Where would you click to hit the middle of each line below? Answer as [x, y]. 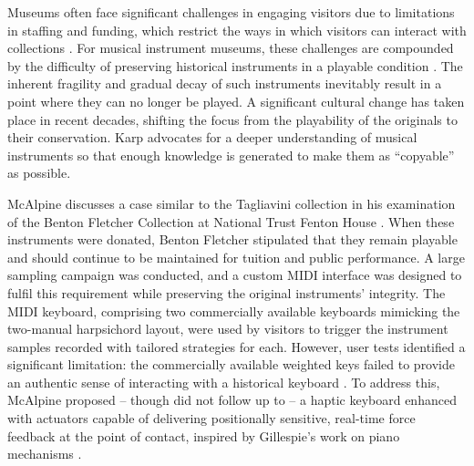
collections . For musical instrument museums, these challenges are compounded [231, 48]
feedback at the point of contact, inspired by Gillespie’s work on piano [204, 435]
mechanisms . [45, 454]
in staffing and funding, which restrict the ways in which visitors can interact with [237, 30]
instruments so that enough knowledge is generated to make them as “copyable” [231, 155]
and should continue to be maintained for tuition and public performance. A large [236, 257]
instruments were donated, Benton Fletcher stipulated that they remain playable [232, 239]
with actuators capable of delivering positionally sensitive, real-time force [211, 418]
